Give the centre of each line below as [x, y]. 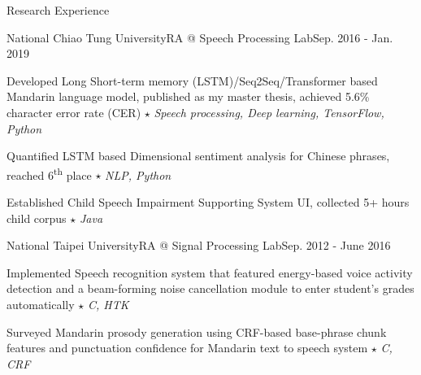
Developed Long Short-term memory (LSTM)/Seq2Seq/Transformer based [192, 80]
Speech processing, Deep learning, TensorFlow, [269, 112]
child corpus [37, 218]
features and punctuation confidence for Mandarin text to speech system [187, 348]
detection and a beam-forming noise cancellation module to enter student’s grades [210, 288]
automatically [41, 304]
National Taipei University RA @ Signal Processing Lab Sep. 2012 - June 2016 [199, 245]
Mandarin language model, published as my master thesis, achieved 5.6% [188, 96]
